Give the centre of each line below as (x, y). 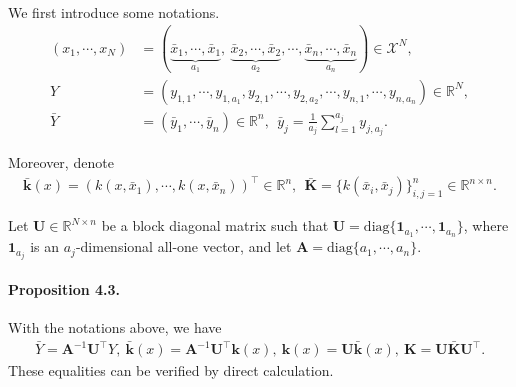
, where (486, 225)
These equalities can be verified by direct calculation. (171, 370)
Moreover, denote (61, 162)
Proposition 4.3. (64, 288)
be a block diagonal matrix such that (215, 225)
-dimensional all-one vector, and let (183, 246)
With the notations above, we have (115, 327)
